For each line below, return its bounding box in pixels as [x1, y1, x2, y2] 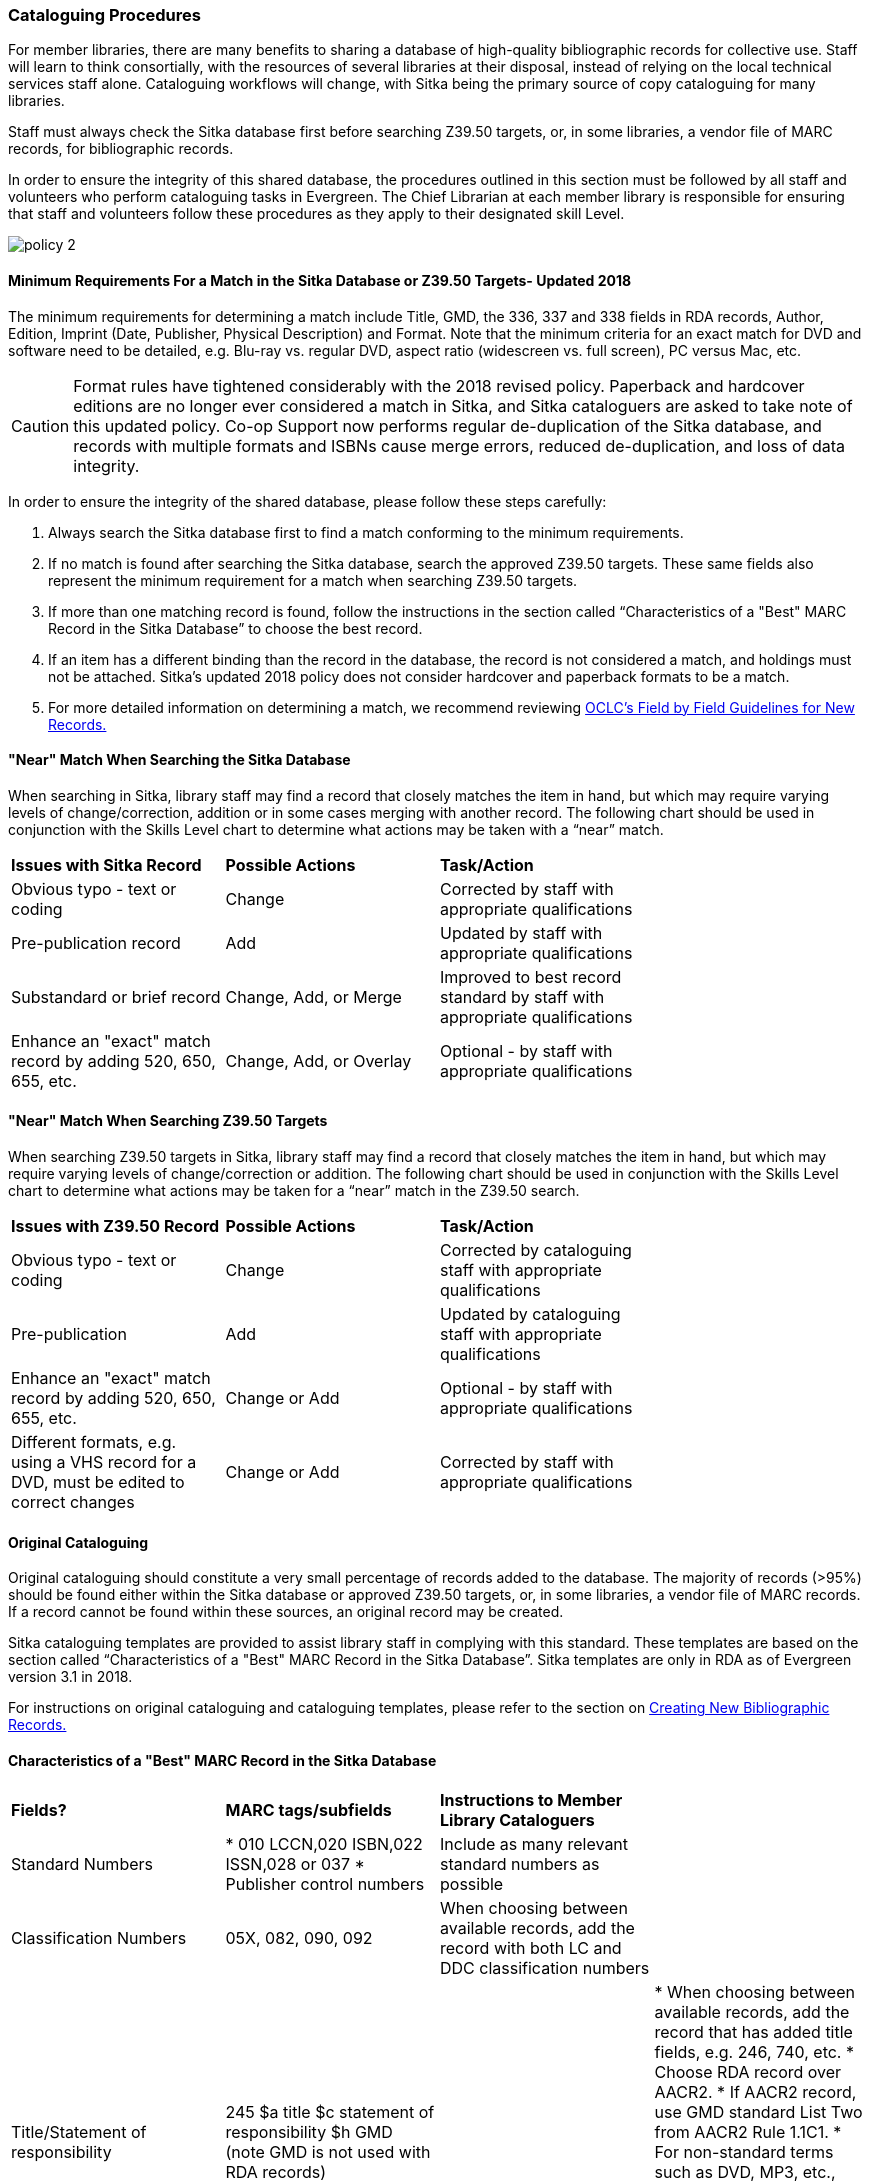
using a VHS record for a [11, 1452, 197, 1473]
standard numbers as [440, 1854, 600, 1875]
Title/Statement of [11, 2122, 147, 2143]
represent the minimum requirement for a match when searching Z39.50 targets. [48, 571, 578, 589]
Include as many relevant [440, 1834, 629, 1855]
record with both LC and [440, 1938, 622, 1959]
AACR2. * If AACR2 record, [654, 2082, 857, 2103]
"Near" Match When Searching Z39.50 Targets [8, 1112, 328, 1130]
